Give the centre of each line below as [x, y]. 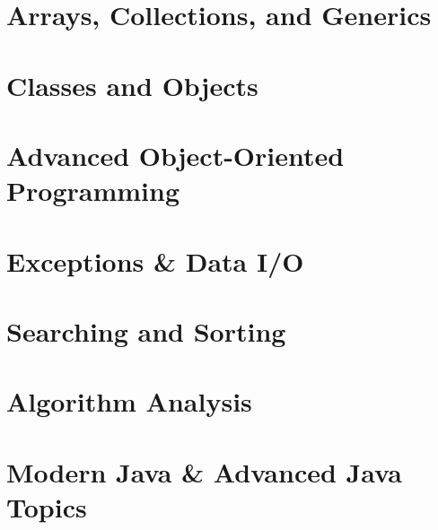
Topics [47, 506]
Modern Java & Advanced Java [204, 471]
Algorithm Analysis [129, 401]
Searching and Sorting [146, 330]
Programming [93, 191]
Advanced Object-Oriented [175, 155]
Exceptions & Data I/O [155, 261]
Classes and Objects [132, 85]
